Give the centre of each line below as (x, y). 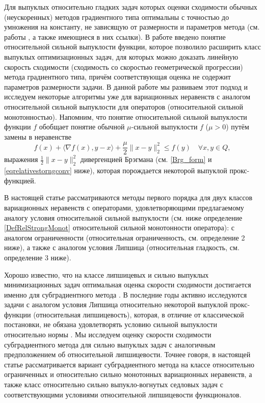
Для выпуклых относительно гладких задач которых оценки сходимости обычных (131, 7)
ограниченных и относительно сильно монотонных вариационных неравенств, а (128, 374)
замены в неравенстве (38, 136)
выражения (21, 159)
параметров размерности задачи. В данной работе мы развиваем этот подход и (126, 86)
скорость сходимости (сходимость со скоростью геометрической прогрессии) (124, 66)
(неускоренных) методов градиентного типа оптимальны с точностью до (117, 17)
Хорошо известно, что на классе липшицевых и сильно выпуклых (107, 274)
